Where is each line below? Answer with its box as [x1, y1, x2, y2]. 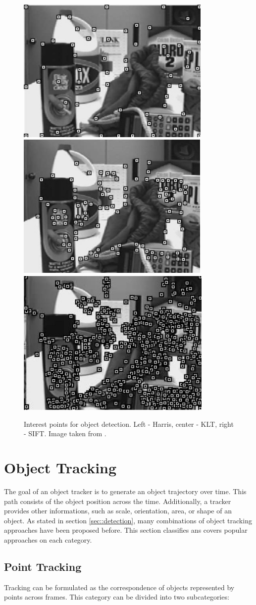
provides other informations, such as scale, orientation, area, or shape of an [4, 505, 232, 516]
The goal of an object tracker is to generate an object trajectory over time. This [4, 486, 247, 497]
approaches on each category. [4, 535, 92, 545]
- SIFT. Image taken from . [24, 428, 106, 439]
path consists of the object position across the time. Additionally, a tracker [4, 496, 231, 506]
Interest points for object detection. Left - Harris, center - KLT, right [24, 418, 234, 429]
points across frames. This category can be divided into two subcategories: [4, 592, 229, 602]
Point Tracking [4, 559, 82, 574]
